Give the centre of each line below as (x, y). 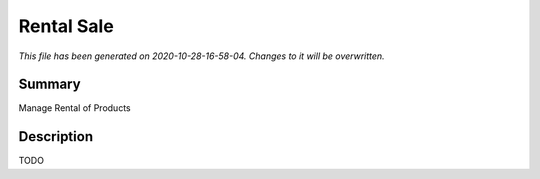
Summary (49, 84)
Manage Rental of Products (74, 108)
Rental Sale (66, 26)
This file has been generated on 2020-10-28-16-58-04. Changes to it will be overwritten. (201, 56)
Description (56, 136)
